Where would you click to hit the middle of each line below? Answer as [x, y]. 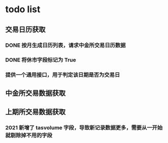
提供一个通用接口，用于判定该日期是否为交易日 [63, 75]
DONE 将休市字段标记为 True [41, 60]
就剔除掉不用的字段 [29, 135]
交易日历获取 [25, 29]
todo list [23, 9]
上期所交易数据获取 [35, 112]
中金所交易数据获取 [35, 93]
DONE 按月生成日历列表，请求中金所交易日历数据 [65, 45]
